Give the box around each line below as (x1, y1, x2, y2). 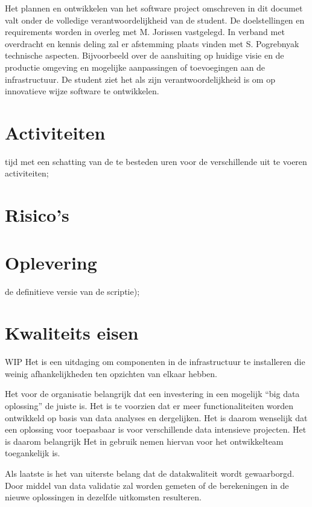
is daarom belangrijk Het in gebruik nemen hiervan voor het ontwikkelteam (5, 434, 284, 447)
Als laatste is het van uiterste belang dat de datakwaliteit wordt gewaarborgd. (5, 467, 294, 480)
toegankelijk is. (5, 447, 60, 459)
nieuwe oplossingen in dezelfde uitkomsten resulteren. (5, 491, 202, 503)
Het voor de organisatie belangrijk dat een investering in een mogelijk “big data (5, 387, 300, 400)
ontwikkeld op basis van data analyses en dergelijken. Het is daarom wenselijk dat (5, 411, 308, 424)
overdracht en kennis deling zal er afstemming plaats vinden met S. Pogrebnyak (5, 37, 299, 50)
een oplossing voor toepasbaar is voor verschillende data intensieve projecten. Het (5, 423, 307, 436)
